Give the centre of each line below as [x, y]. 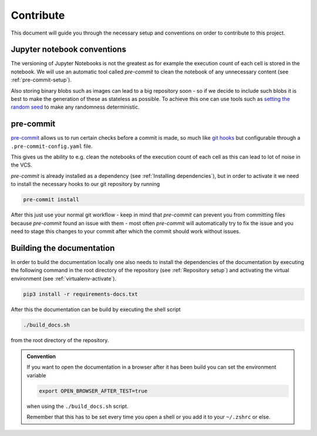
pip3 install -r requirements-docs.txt [80, 294]
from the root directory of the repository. [60, 340]
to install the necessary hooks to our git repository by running [85, 184]
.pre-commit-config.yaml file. [52, 146]
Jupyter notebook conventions [68, 50]
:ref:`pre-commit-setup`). [41, 80]
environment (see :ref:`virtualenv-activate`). [64, 278]
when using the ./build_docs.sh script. [77, 406]
